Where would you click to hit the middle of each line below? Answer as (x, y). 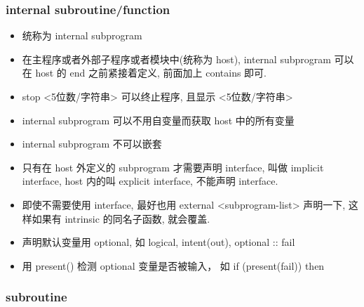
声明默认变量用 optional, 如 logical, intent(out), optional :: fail (159, 242)
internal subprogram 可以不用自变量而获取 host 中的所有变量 (158, 120)
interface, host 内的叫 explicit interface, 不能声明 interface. (150, 181)
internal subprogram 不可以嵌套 (92, 144)
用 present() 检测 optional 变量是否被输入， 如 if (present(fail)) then (173, 265)
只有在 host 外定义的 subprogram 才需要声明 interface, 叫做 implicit (173, 167)
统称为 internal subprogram (82, 35)
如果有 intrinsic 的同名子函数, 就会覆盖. (121, 218)
